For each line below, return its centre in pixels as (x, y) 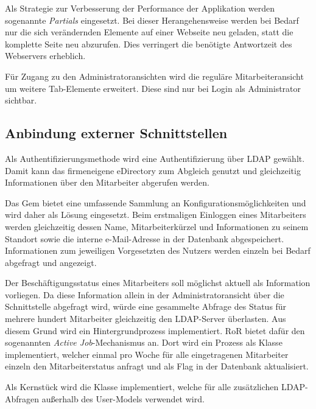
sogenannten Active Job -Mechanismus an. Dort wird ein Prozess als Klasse (144, 342)
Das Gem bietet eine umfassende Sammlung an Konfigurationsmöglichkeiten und (156, 202)
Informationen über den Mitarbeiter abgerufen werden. (107, 182)
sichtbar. (21, 100)
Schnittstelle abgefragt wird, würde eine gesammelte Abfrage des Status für (146, 306)
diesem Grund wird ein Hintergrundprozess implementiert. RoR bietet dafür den (155, 330)
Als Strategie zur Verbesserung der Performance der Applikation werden (140, 8)
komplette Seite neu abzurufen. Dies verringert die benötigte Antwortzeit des (149, 44)
